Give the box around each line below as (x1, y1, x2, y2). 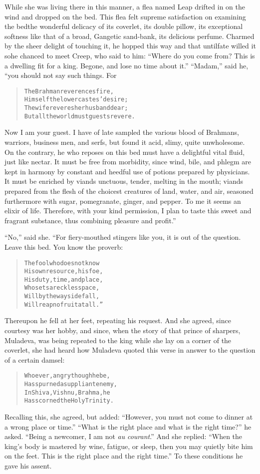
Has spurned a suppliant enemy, (24, 381, 117, 388)
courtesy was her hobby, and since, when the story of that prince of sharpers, (4, 325, 241, 336)
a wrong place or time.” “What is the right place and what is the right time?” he (4, 421, 252, 432)
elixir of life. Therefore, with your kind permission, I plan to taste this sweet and (4, 205, 252, 216)
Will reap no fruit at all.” (24, 301, 103, 308)
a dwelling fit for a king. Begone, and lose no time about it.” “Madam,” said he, (4, 60, 249, 70)
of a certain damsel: (4, 354, 65, 365)
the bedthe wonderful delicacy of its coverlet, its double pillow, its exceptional (4, 21, 243, 31)
